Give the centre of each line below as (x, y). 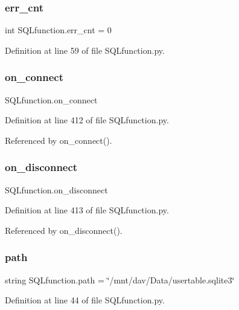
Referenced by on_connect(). (59, 140)
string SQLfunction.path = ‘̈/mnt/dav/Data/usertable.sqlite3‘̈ (120, 279)
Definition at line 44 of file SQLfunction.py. (85, 300)
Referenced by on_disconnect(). (64, 230)
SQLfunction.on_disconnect (56, 189)
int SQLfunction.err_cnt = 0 (58, 30)
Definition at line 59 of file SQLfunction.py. (85, 50)
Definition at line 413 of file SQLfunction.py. (87, 210)
